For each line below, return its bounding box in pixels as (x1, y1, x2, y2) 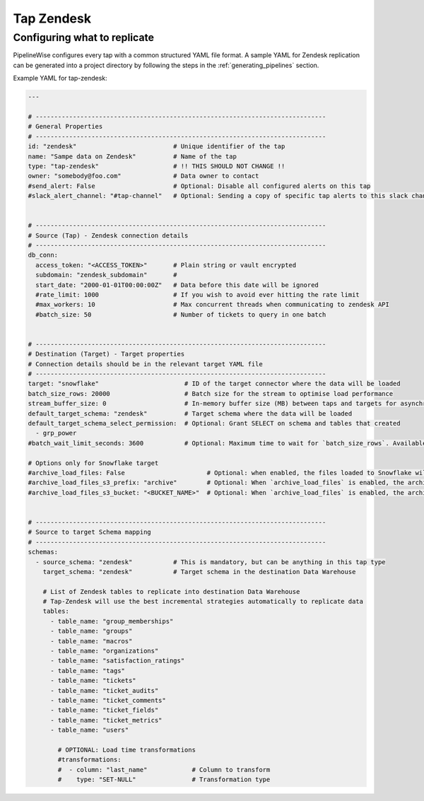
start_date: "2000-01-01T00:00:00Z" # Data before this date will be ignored (35, 281, 319, 289)
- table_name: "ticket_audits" (50, 686, 159, 694)
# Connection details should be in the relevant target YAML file (28, 360, 263, 368)
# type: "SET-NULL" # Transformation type (57, 776, 271, 784)
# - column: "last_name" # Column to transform (57, 766, 271, 773)
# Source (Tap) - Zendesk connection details (28, 231, 189, 240)
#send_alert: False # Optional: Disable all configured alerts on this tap (28, 182, 371, 190)
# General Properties (28, 122, 103, 131)
